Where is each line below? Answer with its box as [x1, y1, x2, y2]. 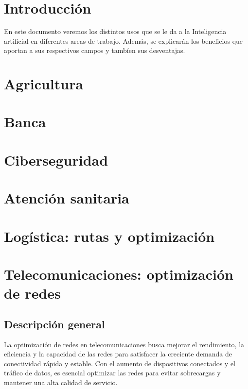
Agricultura [4, 74, 84, 94]
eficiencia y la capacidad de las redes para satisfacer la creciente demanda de [4, 349, 232, 359]
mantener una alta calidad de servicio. [4, 377, 118, 387]
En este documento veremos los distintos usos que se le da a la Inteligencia [4, 26, 227, 36]
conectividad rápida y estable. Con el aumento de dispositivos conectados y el [4, 358, 236, 368]
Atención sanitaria [4, 188, 129, 208]
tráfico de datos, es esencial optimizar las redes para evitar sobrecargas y [4, 368, 221, 378]
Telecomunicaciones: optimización [4, 264, 233, 284]
